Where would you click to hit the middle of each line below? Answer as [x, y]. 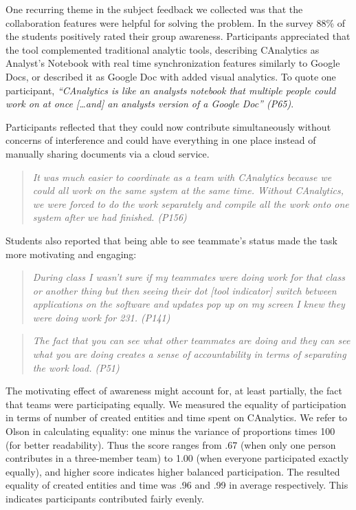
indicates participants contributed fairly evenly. [105, 498]
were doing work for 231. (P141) [101, 317]
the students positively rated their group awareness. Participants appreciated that [178, 36]
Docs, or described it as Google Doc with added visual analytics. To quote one [171, 76]
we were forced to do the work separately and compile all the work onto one [191, 203]
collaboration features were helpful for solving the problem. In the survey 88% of [175, 22]
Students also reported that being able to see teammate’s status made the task [171, 240]
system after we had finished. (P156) [110, 217]
